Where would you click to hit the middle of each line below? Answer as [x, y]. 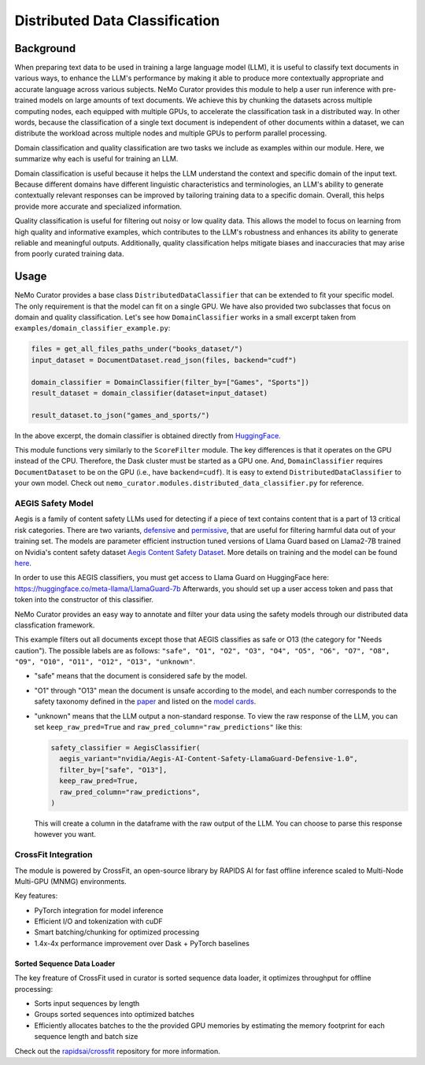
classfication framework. [55, 625]
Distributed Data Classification [117, 20]
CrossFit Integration [54, 855]
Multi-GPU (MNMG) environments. [70, 881]
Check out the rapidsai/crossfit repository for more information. [117, 1051]
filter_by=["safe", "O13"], [113, 770]
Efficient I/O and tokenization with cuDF [98, 922]
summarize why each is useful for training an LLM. [96, 159]
